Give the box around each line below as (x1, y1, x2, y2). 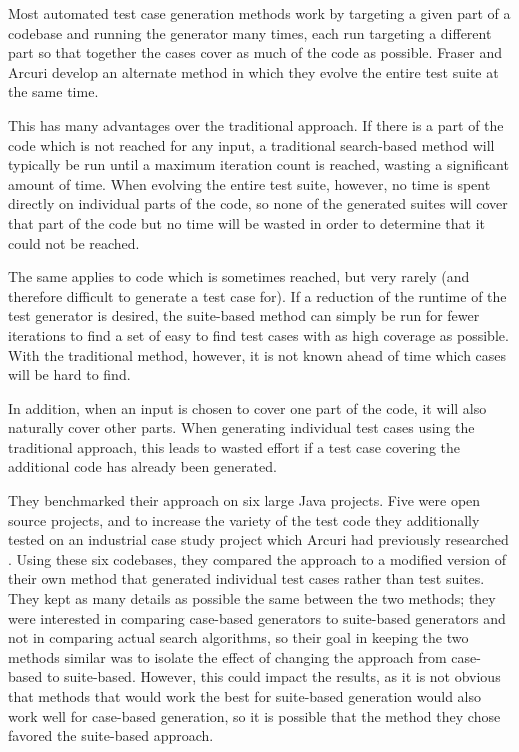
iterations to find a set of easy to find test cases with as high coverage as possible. (8, 324, 509, 345)
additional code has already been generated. (8, 456, 277, 477)
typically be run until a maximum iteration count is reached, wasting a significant (8, 154, 509, 175)
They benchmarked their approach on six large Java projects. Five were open (8, 490, 481, 511)
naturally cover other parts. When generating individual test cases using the (8, 417, 475, 438)
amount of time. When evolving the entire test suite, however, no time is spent (8, 173, 491, 194)
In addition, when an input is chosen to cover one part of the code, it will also (8, 397, 487, 418)
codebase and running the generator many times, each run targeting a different (8, 22, 492, 43)
